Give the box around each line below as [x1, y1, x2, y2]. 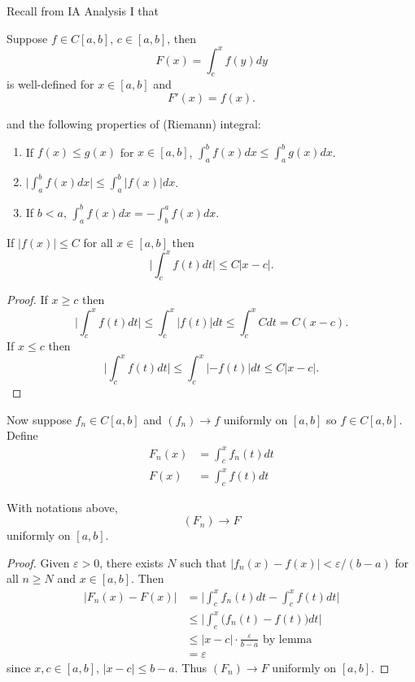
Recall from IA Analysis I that [7, 2, 159, 19]
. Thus [174, 658, 207, 675]
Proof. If [7, 291, 48, 308]
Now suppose [7, 411, 72, 428]
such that [180, 554, 227, 571]
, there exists [99, 554, 164, 571]
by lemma [262, 633, 312, 645]
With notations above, [7, 498, 118, 515]
